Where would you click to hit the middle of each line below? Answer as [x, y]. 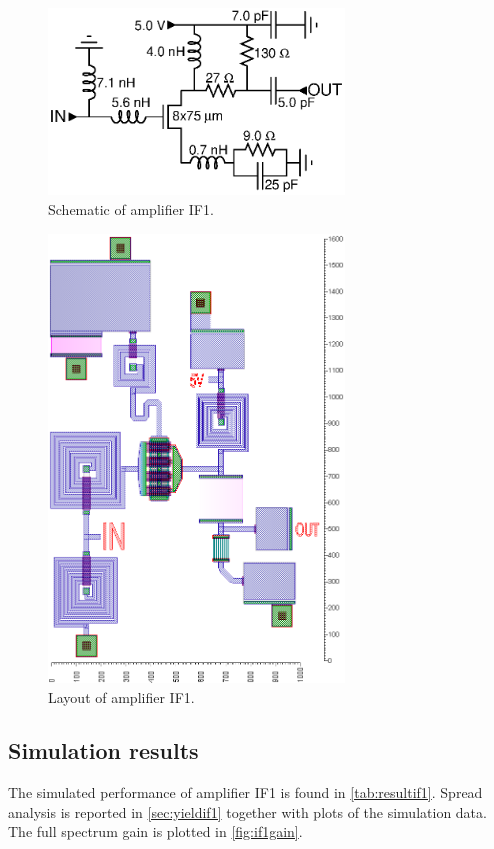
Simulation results [103, 750]
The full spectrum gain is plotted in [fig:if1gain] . [155, 831]
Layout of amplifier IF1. [121, 696]
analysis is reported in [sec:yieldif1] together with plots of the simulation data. [247, 811]
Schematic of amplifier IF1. [131, 209]
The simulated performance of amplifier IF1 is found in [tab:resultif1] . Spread [245, 792]
